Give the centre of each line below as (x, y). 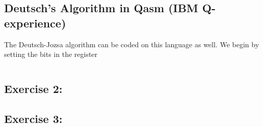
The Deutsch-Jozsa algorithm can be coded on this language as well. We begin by (132, 44)
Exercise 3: (33, 118)
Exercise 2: (33, 89)
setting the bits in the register (51, 54)
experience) (35, 23)
